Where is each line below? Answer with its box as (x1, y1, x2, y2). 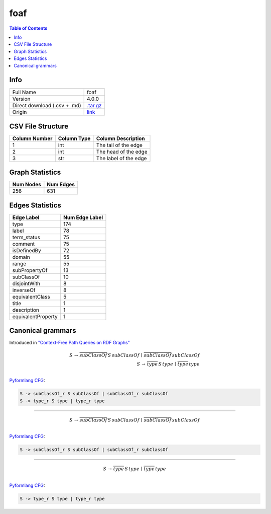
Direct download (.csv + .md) (12, 102, 81, 109)
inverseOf (12, 286, 36, 293)
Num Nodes (12, 181, 41, 188)
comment (12, 240, 35, 247)
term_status (12, 234, 40, 241)
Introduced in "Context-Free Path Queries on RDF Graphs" (9, 340, 130, 346)
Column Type (58, 135, 91, 142)
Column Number (12, 135, 53, 142)
